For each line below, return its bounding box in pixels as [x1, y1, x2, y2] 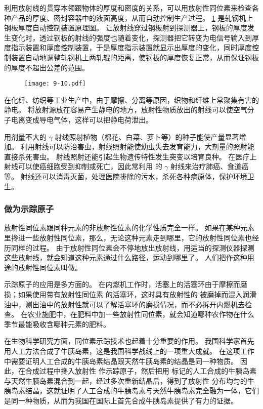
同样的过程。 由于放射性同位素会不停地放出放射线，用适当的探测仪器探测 [11, 242, 254, 253]
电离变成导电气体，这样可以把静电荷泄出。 [11, 114, 153, 125]
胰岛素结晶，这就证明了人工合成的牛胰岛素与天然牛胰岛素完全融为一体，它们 [4, 385, 259, 396]
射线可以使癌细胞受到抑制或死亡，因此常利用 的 [4, 161, 162, 172]
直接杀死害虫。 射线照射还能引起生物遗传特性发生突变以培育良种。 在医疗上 [4, 151, 257, 161]
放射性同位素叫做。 [18, 262, 82, 272]
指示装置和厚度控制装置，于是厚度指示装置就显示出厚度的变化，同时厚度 [11, 42, 252, 53]
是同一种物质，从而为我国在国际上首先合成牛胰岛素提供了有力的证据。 [4, 395, 238, 405]
